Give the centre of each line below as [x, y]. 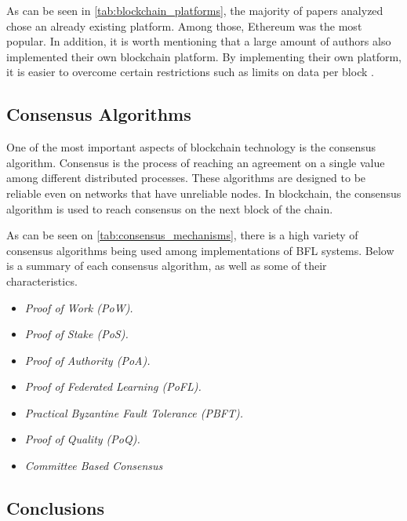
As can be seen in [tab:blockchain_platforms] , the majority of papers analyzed [195, 10]
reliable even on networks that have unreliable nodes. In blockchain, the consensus [204, 193]
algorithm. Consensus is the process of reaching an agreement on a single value [196, 162]
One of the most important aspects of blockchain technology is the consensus [191, 147]
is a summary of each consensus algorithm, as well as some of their [167, 266]
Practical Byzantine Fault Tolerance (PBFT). [134, 412]
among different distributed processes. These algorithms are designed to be [186, 178]
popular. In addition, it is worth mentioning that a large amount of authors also [199, 41]
